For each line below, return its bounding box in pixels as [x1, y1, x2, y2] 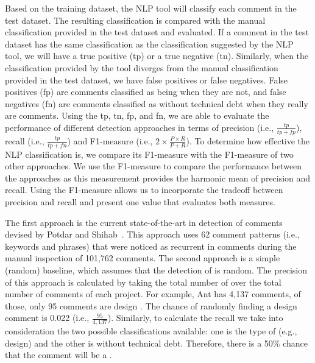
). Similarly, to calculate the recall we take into [107, 311, 283, 324]
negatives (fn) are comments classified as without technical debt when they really [5, 97, 308, 110]
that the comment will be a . [5, 348, 112, 361]
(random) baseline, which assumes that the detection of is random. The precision [5, 263, 308, 276]
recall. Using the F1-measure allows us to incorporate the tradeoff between [5, 183, 283, 196]
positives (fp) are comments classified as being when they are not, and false [5, 85, 286, 98]
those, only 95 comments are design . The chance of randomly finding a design [5, 299, 297, 312]
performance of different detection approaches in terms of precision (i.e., [5, 121, 274, 133]
